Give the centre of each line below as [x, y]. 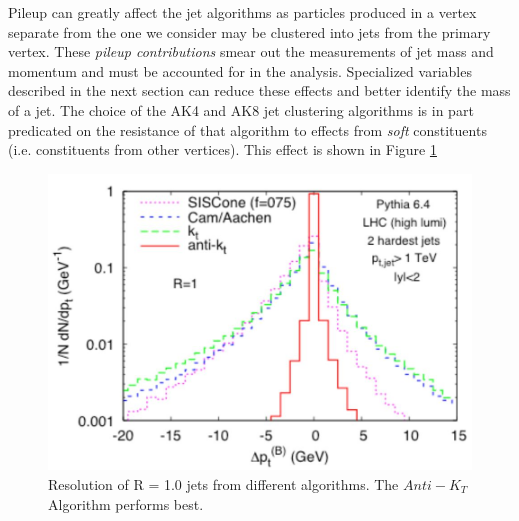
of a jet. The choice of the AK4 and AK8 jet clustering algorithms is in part [241, 109]
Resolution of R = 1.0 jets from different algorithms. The [223, 483]
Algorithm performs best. [126, 503]
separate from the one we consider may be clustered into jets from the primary [249, 31]
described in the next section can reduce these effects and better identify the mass [259, 90]
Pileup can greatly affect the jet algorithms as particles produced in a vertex [242, 12]
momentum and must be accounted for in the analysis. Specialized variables [240, 70]
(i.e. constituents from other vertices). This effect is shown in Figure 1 [222, 149]
